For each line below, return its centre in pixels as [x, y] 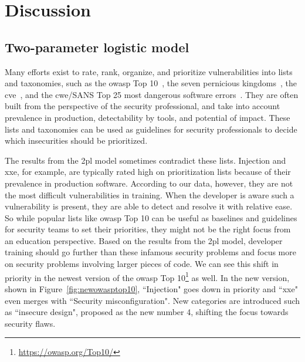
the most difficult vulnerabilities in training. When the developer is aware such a [150, 194]
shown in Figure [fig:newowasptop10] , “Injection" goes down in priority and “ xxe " [151, 288]
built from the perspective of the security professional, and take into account [143, 106]
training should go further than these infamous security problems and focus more [150, 252]
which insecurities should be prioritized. [76, 141]
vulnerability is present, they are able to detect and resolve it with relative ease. [149, 206]
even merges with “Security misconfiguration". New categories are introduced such [152, 300]
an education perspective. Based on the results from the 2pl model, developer [144, 240]
